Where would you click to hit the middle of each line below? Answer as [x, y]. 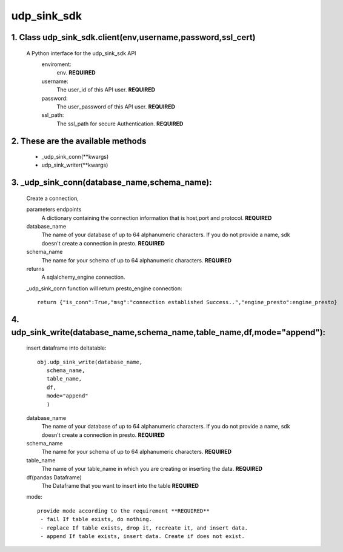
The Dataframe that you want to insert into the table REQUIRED [120, 486]
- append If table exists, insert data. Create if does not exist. [142, 536]
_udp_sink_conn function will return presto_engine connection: [104, 288]
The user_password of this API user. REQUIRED [116, 107]
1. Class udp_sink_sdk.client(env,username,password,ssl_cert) [133, 37]
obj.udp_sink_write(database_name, [90, 362]
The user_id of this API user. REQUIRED [106, 90]
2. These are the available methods [79, 141]
